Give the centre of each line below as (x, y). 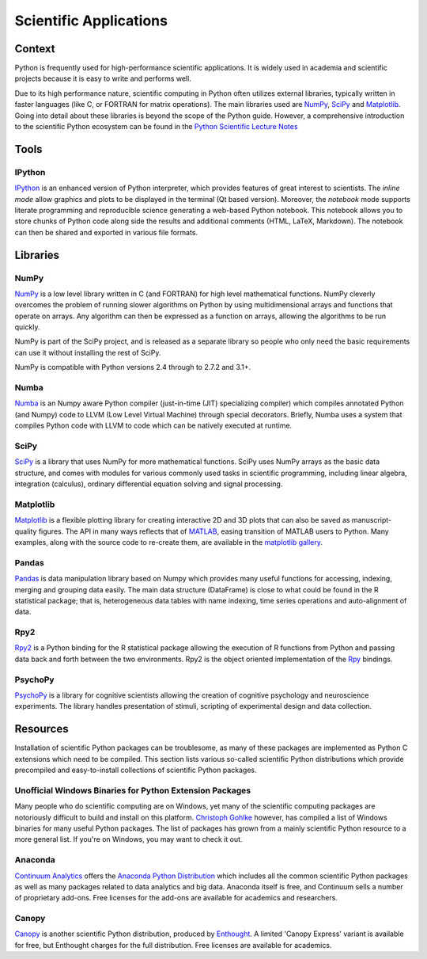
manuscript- (372, 520)
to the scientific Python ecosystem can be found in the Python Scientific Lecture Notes (156, 127)
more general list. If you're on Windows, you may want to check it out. (128, 839)
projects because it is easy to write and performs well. (103, 78)
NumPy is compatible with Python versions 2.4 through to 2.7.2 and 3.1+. (133, 367)
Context (35, 49)
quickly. (27, 327)
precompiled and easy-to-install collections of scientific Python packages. (136, 770)
